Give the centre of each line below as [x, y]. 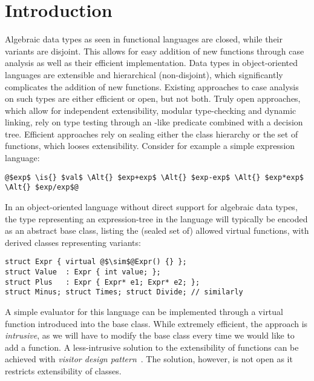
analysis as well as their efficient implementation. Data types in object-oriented [152, 63]
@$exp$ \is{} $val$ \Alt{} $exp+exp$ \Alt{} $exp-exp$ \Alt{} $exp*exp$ [154, 177]
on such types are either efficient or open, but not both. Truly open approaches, [153, 98]
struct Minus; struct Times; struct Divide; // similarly [124, 292]
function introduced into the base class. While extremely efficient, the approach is [156, 323]
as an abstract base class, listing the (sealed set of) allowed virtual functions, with [157, 230]
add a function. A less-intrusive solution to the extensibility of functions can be [152, 347]
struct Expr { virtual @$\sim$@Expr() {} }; [96, 262]
